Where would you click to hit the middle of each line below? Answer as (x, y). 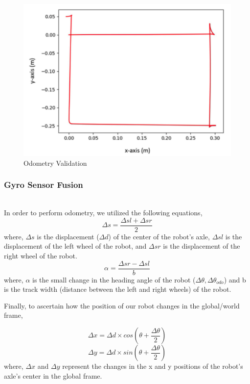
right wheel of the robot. (41, 255)
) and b (235, 279)
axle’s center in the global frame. (53, 375)
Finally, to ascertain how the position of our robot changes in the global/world (122, 305)
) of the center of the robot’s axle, (159, 236)
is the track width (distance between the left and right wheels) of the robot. (118, 289)
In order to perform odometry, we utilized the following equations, (103, 213)
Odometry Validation (55, 163)
